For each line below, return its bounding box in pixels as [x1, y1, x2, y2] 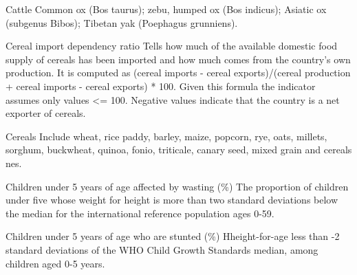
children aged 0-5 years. [6, 256, 105, 270]
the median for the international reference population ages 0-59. [6, 206, 274, 220]
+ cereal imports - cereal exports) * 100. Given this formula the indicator [6, 78, 316, 93]
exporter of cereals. [6, 106, 86, 120]
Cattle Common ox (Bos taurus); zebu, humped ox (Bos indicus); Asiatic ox [6, 2, 327, 16]
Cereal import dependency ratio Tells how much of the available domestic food [6, 38, 338, 53]
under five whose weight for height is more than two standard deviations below [6, 192, 338, 207]
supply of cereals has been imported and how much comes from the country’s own [6, 52, 351, 66]
